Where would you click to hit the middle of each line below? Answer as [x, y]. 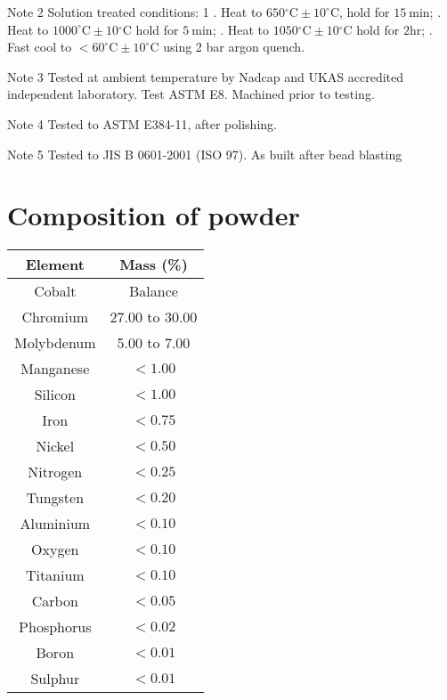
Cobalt [55, 291]
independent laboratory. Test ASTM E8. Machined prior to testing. [191, 94]
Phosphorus [55, 627]
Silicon [55, 395]
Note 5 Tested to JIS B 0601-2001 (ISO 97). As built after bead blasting [205, 154]
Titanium [55, 575]
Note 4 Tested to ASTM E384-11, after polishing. [142, 123]
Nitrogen [55, 472]
